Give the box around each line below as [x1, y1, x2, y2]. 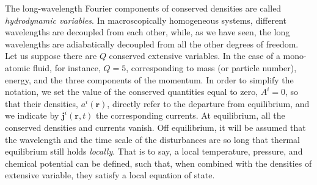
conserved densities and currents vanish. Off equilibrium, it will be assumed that [5, 120, 306, 133]
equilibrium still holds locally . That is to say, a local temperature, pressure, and [5, 145, 303, 158]
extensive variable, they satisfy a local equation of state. [5, 169, 215, 181]
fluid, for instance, [32, 61, 101, 74]
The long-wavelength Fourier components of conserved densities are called [5, 2, 282, 14]
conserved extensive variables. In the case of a [109, 49, 280, 62]
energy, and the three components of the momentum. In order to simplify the [5, 73, 294, 86]
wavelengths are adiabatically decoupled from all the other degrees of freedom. [5, 37, 299, 50]
